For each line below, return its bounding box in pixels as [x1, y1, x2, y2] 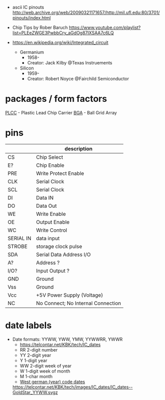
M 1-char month [19, 373, 53, 379]
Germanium [19, 49, 44, 55]
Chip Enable [36, 162, 65, 169]
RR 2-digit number [19, 347, 58, 353]
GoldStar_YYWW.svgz [12, 389, 58, 395]
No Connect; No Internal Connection [36, 300, 121, 307]
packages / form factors [5, 93, 107, 104]
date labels [5, 320, 52, 331]
